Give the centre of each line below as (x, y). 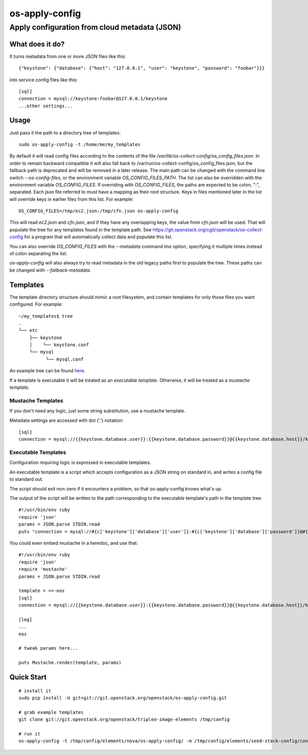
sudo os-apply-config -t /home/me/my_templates (80, 144)
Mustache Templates (36, 401)
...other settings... (46, 106)
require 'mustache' (43, 569)
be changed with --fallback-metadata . (50, 270)
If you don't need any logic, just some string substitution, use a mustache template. (98, 411)
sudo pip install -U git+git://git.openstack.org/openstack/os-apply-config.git (123, 698)
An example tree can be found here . (47, 371)
